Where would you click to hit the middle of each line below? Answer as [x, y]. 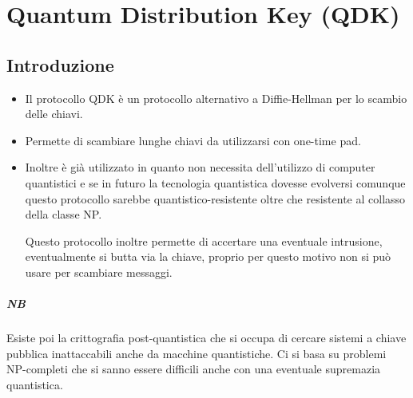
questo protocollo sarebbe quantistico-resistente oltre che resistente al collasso [215, 198]
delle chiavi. [54, 114]
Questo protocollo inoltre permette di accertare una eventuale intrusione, [204, 240]
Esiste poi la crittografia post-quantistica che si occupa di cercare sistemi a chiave [206, 338]
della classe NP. [64, 214]
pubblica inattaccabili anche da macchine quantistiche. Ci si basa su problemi [197, 353]
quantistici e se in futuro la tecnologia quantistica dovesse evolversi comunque [215, 182]
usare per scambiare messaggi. [99, 272]
